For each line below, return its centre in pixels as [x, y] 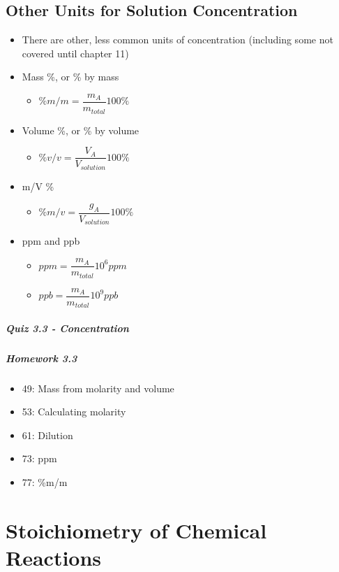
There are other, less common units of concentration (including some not [178, 40]
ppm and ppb [51, 241]
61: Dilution [47, 435]
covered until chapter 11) [75, 53]
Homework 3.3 [42, 358]
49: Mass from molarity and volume [98, 388]
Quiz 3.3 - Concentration [67, 328]
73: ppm [39, 458]
